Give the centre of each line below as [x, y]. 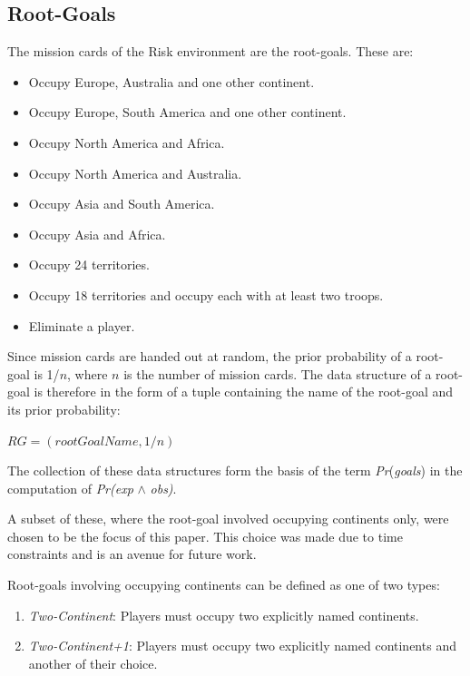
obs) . [163, 488]
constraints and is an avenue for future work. [132, 554]
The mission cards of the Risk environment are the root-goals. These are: [211, 51]
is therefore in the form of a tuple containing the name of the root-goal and [244, 392]
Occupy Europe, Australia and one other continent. [171, 81]
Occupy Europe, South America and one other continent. [187, 112]
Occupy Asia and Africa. [97, 234]
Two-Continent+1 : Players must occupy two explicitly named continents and [242, 646]
